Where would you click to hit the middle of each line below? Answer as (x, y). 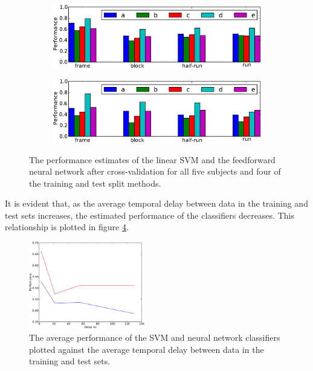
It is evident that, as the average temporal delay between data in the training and (156, 203)
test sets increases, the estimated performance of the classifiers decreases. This (150, 215)
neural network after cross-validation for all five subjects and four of (155, 171)
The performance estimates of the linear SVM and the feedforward (152, 159)
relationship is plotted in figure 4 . (67, 227)
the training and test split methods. (95, 183)
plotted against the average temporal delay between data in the (147, 349)
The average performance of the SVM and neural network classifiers (155, 337)
